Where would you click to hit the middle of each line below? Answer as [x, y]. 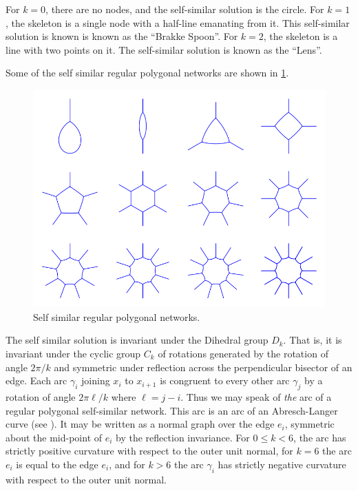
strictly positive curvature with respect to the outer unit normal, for [149, 451]
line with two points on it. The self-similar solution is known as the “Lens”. [164, 49]
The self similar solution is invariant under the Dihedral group [137, 340]
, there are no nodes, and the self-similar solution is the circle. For [185, 9]
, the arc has [320, 437]
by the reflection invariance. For [183, 437]
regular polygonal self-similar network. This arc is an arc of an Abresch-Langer [172, 410]
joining [96, 380]
